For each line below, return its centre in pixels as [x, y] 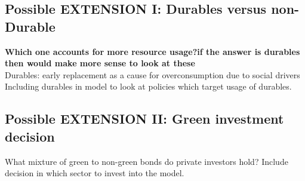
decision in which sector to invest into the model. [95, 173]
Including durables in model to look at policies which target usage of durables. [148, 86]
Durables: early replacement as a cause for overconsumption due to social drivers [152, 74]
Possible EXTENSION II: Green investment [144, 119]
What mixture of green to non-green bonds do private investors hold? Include [147, 161]
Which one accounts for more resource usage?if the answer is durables [152, 51]
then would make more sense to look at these [100, 63]
